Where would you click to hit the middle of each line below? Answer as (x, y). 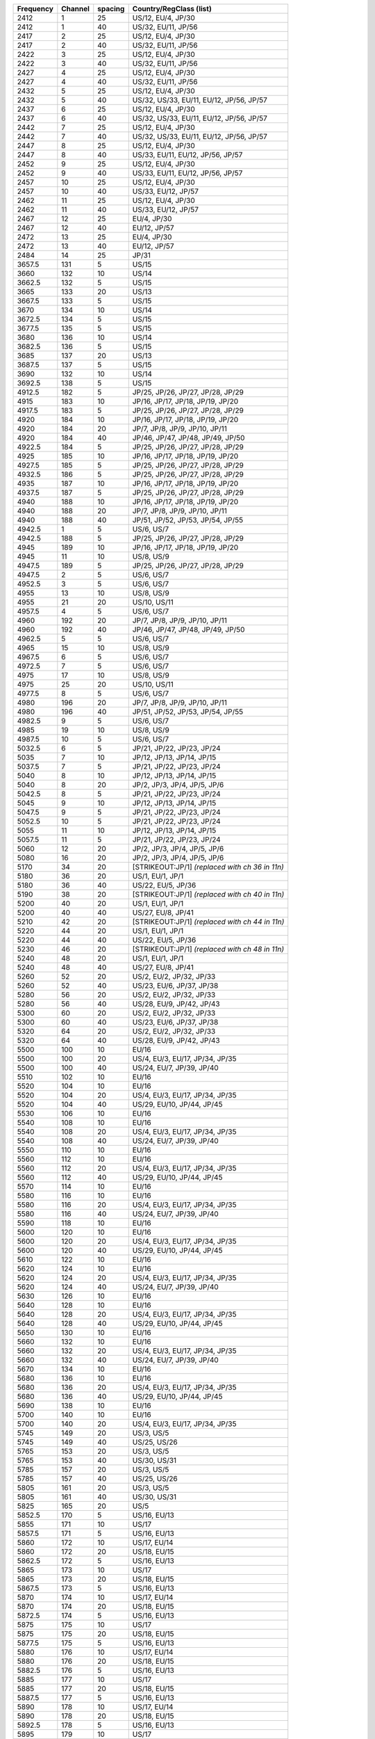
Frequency (35, 9)
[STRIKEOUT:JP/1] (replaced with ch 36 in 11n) (208, 867)
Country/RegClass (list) (172, 9)
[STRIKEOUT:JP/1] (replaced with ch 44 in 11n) (208, 922)
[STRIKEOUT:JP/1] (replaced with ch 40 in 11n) (208, 894)
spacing (111, 9)
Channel (76, 9)
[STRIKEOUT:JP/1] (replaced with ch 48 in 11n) (208, 949)
